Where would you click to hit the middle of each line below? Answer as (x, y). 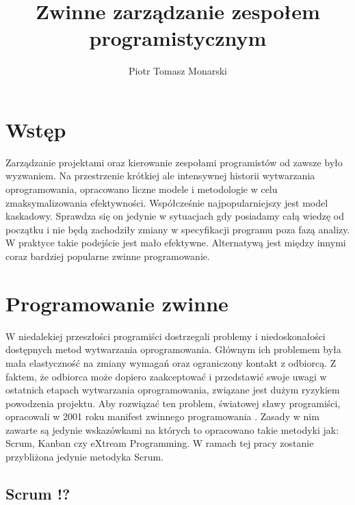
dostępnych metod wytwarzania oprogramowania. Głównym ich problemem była (173, 349)
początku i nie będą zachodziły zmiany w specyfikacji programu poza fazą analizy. (178, 229)
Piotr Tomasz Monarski (178, 71)
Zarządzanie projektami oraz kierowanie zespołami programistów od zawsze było (174, 162)
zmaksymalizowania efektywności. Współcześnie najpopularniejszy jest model (167, 202)
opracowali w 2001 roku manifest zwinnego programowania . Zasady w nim (162, 416)
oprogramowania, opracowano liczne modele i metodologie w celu (142, 189)
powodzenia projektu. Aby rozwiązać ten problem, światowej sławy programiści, (173, 403)
